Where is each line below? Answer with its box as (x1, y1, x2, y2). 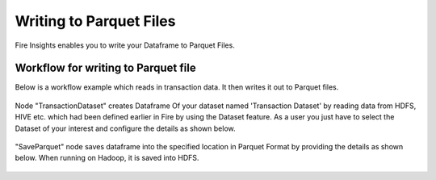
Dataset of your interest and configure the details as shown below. (15, 123, 236, 133)
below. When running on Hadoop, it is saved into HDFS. (15, 153, 199, 163)
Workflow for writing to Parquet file (15, 61, 197, 75)
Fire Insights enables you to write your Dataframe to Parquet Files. (15, 40, 236, 50)
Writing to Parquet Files (15, 12, 176, 30)
